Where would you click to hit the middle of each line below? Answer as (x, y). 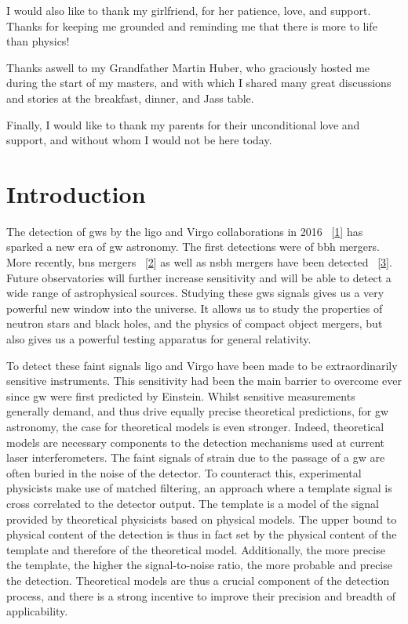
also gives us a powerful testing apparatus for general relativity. (159, 339)
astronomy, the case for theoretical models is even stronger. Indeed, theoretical (195, 426)
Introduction (76, 193)
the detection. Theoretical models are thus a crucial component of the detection (198, 580)
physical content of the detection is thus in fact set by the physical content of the (202, 534)
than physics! (38, 41)
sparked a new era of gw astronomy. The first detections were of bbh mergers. (193, 247)
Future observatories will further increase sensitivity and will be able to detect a (199, 277)
